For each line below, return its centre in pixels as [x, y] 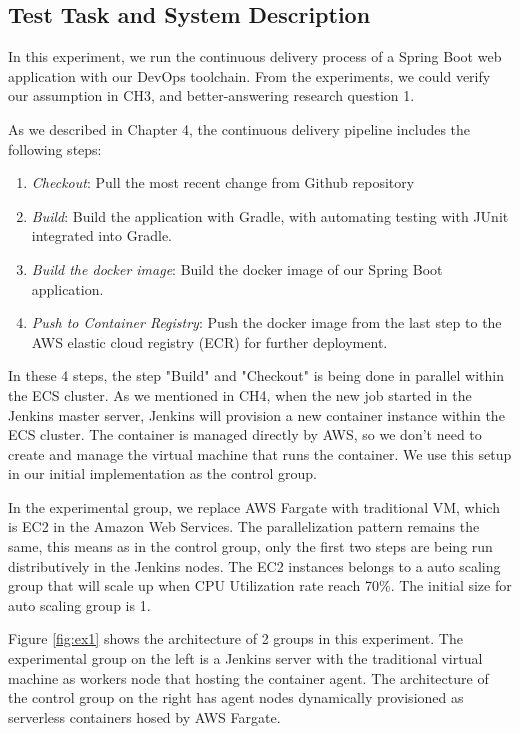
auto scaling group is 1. [79, 604]
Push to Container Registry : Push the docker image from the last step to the [266, 322]
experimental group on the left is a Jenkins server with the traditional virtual [245, 658]
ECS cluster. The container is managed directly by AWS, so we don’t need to [245, 434]
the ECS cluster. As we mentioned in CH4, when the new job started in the [240, 394]
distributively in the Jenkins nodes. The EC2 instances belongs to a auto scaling [254, 565]
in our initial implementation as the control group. [163, 473]
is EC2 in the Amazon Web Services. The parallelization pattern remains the [244, 526]
